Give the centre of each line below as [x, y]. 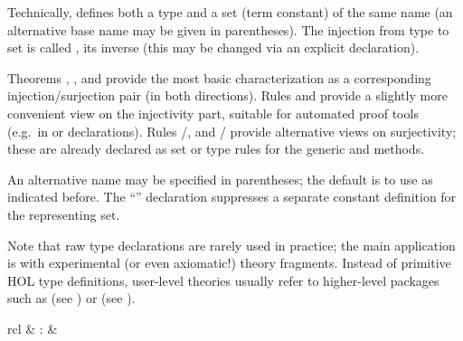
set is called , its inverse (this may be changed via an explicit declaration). [213, 47]
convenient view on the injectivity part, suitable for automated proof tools [213, 113]
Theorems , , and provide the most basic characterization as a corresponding [219, 77]
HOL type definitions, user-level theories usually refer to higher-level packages [223, 280]
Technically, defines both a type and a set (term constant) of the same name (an [230, 12]
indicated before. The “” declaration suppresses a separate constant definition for [232, 197]
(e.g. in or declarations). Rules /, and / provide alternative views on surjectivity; [232, 131]
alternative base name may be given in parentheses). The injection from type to [228, 29]
